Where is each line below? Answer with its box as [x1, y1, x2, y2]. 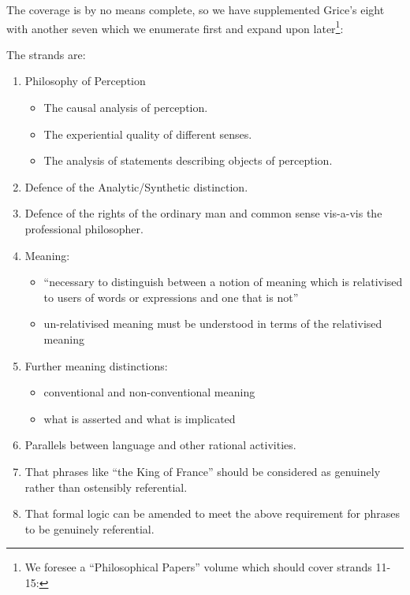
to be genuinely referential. [24, 520, 155, 537]
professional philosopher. [24, 221, 143, 236]
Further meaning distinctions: [24, 357, 168, 374]
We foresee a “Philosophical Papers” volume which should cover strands [24, 559, 372, 575]
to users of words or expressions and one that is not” [43, 288, 299, 305]
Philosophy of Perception [24, 73, 146, 89]
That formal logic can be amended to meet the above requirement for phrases [24, 505, 400, 522]
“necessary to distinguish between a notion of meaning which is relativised [43, 273, 403, 290]
